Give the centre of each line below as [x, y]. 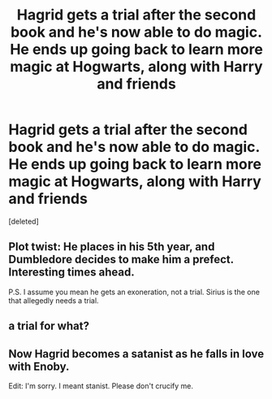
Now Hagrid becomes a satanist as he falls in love [136, 354]
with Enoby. [39, 366]
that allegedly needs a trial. [54, 300]
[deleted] [24, 221]
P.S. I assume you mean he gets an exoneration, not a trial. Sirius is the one [134, 292]
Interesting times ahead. [72, 273]
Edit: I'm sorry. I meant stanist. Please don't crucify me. [101, 386]
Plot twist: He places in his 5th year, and [112, 247]
